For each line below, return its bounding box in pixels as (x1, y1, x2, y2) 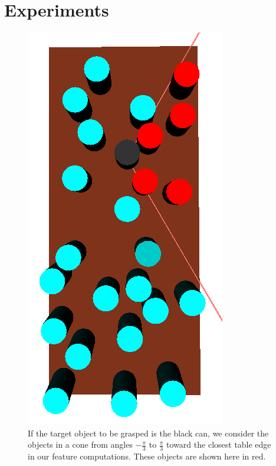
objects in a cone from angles (28, 438, 133, 451)
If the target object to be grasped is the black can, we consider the (28, 426, 269, 439)
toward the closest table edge (166, 438, 271, 451)
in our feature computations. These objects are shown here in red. (28, 450, 266, 462)
